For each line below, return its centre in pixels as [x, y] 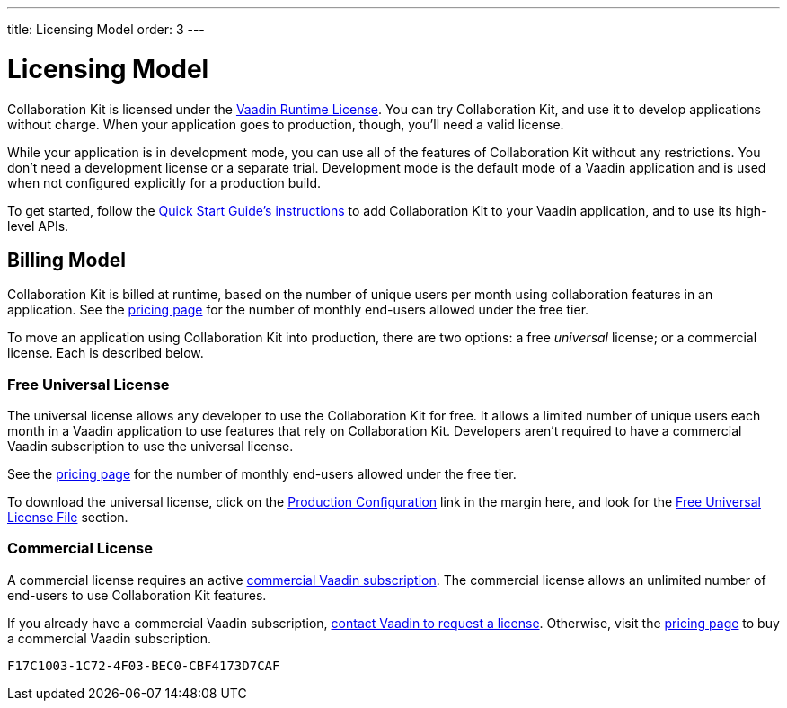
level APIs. [38, 226]
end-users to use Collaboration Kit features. [137, 595]
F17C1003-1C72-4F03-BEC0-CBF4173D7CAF [144, 665]
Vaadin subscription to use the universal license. [150, 447]
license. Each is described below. [106, 353]
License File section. [68, 518]
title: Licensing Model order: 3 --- [106, 29]
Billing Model [66, 260]
